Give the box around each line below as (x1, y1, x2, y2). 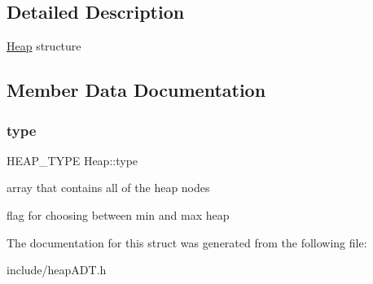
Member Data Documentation (7, 77, 266, 103)
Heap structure (7, 37, 81, 55)
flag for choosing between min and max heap (7, 206, 230, 223)
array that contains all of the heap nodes (7, 179, 210, 196)
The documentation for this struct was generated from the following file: (7, 234, 367, 251)
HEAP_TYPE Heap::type (7, 151, 138, 168)
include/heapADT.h (7, 261, 107, 278)
